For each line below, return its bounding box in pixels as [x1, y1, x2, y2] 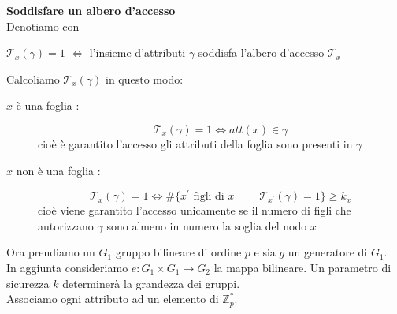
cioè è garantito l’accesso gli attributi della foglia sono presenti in [38, 135, 353, 151]
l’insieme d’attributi [89, 44, 186, 61]
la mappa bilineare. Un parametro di [213, 260, 391, 276]
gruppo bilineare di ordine [115, 244, 242, 260]
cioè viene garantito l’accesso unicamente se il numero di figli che [38, 202, 351, 219]
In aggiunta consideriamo [6, 260, 128, 276]
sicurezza [6, 275, 50, 291]
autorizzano [38, 217, 94, 234]
